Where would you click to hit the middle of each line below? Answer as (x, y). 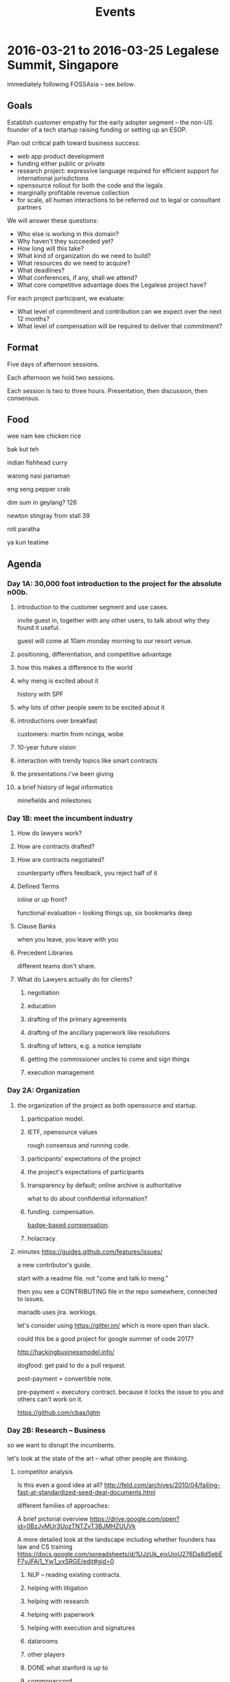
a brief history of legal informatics (65, 787)
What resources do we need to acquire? (73, 263)
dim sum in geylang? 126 (42, 502)
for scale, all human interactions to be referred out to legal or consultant (119, 200)
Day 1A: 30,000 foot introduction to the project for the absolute (114, 583)
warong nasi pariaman (39, 476)
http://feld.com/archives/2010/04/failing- (162, 1485)
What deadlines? (41, 270)
